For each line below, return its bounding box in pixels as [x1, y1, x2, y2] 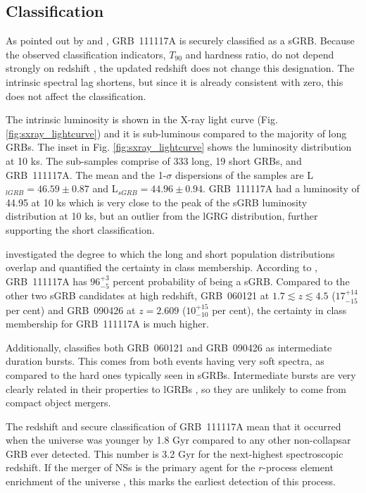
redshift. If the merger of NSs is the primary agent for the [6, 460, 255, 475]
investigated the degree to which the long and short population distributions [6, 246, 335, 261]
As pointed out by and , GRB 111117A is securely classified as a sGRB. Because [6, 33, 355, 48]
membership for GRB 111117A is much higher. [6, 316, 209, 331]
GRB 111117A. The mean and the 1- [6, 167, 167, 182]
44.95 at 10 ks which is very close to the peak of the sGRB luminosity [6, 194, 308, 209]
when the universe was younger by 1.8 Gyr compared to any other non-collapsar [6, 432, 351, 447]
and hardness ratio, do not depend [185, 46, 334, 61]
